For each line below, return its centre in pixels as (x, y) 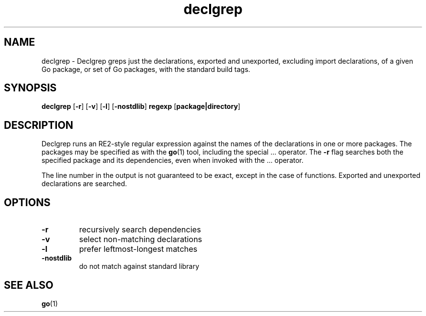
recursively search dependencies (140, 230)
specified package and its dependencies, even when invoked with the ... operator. (173, 160)
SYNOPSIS (30, 88)
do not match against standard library (139, 266)
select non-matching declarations (141, 239)
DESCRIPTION (39, 125)
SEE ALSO (29, 285)
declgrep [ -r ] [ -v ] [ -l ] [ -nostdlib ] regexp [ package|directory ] (141, 106)
